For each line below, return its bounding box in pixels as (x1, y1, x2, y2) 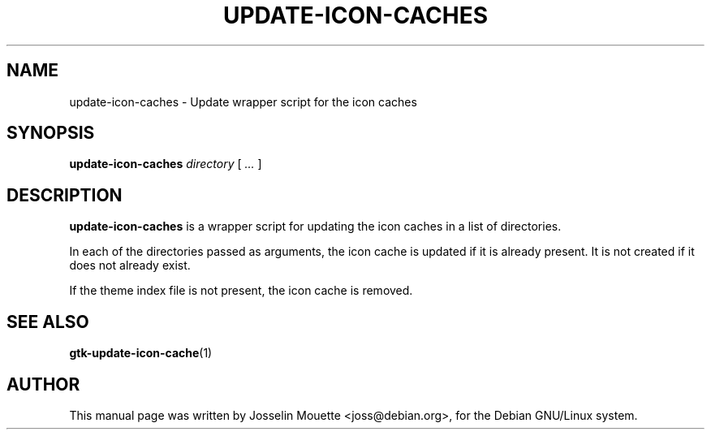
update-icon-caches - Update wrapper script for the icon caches (69, 94, 417, 109)
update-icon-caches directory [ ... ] (69, 157, 262, 171)
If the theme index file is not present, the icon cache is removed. (69, 283, 413, 298)
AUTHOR (6, 373, 80, 395)
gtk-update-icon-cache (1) (69, 346, 213, 360)
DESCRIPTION (6, 184, 123, 205)
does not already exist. (69, 258, 191, 273)
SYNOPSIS (6, 123, 95, 144)
